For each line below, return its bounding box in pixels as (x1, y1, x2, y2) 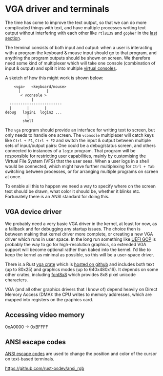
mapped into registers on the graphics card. (5, 296, 94, 302)
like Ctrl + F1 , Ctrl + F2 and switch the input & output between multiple (5, 137, 151, 143)
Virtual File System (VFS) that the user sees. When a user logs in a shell (5, 158, 149, 164)
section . (5, 35, 21, 41)
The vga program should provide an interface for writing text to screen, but (5, 127, 155, 133)
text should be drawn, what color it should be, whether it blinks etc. (5, 188, 141, 194)
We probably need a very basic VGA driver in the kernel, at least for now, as (5, 221, 157, 227)
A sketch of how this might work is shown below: (5, 75, 103, 81)
